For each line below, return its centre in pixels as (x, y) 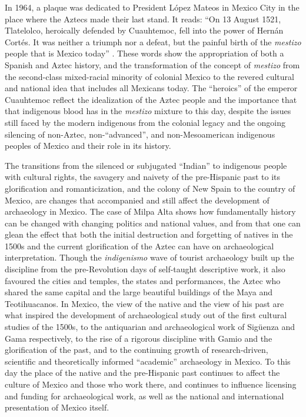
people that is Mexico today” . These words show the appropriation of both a (144, 53)
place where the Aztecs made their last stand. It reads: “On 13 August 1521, (143, 19)
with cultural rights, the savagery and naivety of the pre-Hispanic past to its (142, 177)
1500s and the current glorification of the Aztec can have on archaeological (139, 246)
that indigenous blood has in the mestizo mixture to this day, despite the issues (148, 111)
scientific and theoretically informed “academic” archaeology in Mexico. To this (148, 361)
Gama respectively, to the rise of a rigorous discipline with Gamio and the (139, 338)
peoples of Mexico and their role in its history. (88, 146)
